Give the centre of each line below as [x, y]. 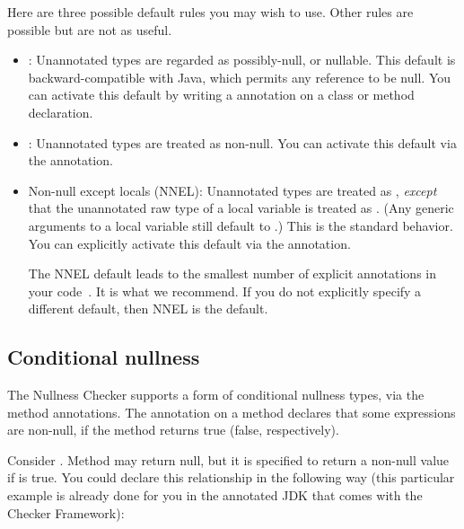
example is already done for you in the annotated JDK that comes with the [215, 495]
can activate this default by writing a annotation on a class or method [221, 95]
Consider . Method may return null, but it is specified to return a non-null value [228, 459]
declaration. [61, 112]
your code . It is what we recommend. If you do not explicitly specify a [225, 291]
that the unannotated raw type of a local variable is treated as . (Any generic [241, 208]
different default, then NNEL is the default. [148, 309]
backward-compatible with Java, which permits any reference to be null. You [239, 77]
